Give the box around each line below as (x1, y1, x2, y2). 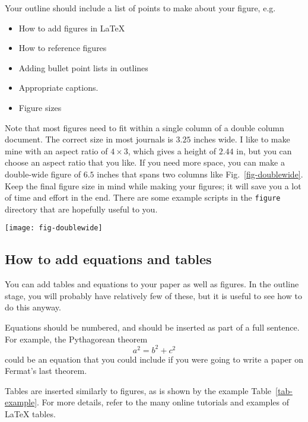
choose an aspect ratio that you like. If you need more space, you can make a (5, 156, 285, 169)
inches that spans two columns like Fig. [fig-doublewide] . (97, 167, 303, 180)
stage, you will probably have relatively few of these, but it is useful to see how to (5, 289, 302, 302)
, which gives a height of (128, 144, 217, 157)
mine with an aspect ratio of (5, 144, 108, 157)
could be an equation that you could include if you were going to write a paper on (5, 353, 303, 365)
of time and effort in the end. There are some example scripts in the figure (5, 191, 281, 204)
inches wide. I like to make (193, 133, 290, 145)
